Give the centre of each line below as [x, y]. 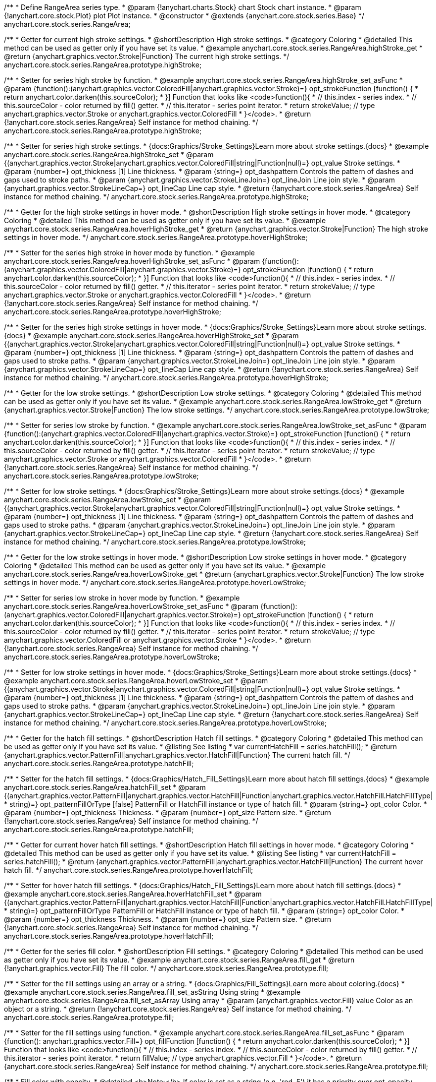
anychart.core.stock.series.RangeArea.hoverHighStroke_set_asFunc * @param [132, 261]
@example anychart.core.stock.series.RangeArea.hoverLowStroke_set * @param [136, 681]
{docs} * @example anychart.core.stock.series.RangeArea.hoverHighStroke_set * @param [151, 335]
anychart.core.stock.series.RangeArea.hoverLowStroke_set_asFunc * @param [131, 606]
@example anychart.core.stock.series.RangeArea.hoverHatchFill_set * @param [133, 894]
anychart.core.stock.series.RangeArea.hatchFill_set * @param [105, 787]
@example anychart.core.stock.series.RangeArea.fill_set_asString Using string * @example [152, 992]
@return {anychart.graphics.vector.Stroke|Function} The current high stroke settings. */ [147, 56]
